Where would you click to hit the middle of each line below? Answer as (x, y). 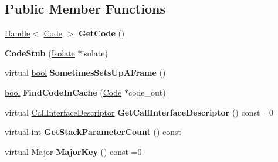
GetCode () (102, 33)
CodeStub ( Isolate (40, 53)
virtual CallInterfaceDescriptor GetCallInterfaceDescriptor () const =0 (139, 112)
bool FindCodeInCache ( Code (63, 92)
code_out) (147, 92)
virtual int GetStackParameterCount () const (93, 132)
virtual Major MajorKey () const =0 (73, 151)
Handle (18, 33)
